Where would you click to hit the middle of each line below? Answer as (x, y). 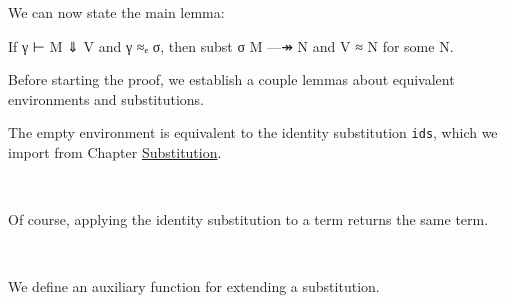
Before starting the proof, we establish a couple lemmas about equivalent (231, 79)
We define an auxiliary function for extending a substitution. (194, 286)
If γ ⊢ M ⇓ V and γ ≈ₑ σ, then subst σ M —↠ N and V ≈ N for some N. (231, 45)
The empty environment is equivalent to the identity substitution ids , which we (253, 132)
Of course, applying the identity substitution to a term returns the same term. (248, 219)
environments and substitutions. (106, 98)
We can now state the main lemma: (116, 12)
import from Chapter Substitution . (115, 152)
